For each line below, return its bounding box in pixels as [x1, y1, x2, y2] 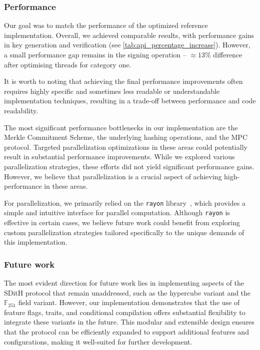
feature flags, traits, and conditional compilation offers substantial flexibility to [4, 307, 245, 317]
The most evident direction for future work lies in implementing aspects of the [4, 278, 244, 288]
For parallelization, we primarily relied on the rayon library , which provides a [4, 197, 245, 208]
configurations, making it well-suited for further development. [4, 336, 192, 347]
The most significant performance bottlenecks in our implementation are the [4, 122, 238, 132]
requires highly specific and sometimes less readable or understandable [4, 85, 220, 96]
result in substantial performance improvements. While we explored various [4, 151, 235, 162]
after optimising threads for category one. [4, 59, 131, 69]
